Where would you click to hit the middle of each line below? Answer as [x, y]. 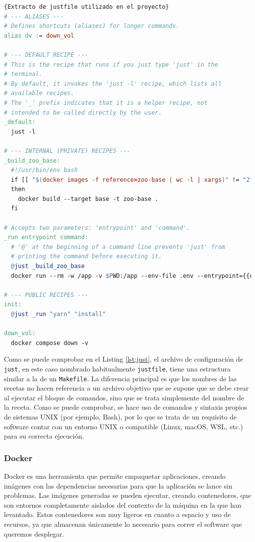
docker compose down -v [50, 343]
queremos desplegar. [34, 533]
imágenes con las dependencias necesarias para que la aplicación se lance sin [118, 485]
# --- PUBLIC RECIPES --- [46, 295]
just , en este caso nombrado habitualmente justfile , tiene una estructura [117, 368]
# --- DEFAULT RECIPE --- [46, 55]
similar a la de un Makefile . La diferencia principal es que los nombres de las [120, 378]
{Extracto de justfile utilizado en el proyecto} [87, 7]
